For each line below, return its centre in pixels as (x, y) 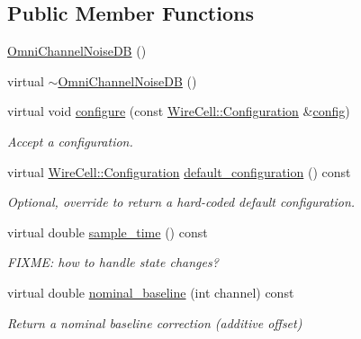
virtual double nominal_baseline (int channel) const (151, 292)
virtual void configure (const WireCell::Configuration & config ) (179, 111)
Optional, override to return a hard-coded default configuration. (181, 202)
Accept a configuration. (70, 141)
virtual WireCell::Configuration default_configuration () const (179, 171)
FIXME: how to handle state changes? (113, 262)
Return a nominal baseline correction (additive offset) (155, 322)
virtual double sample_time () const (108, 232)
